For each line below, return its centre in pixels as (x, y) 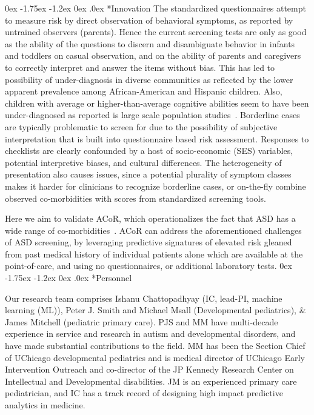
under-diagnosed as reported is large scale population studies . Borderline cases (152, 115)
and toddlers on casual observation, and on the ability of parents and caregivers (153, 55)
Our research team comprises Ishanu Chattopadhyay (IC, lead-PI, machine (144, 298)
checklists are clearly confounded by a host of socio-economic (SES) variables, (149, 151)
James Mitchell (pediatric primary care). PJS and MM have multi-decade (142, 321)
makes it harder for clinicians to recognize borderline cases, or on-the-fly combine (155, 186)
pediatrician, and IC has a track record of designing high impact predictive (144, 393)
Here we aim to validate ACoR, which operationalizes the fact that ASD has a (150, 218)
